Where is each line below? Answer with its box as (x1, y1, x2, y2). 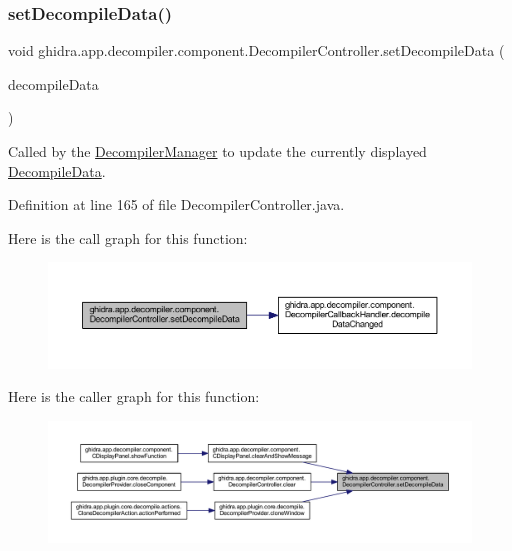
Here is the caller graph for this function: (8, 386, 260, 407)
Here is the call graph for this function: (8, 227, 248, 248)
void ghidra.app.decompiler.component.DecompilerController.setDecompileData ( (8, 40, 505, 61)
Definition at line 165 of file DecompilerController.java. (8, 194, 345, 215)
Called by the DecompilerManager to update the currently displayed (8, 141, 427, 161)
